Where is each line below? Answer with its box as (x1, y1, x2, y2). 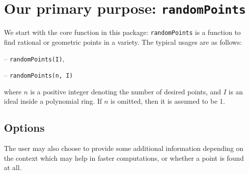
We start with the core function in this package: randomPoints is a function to (4, 27, 241, 37)
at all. (4, 162, 22, 173)
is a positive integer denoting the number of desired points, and (30, 86, 221, 96)
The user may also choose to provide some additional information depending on (4, 143, 244, 153)
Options (4, 120, 45, 135)
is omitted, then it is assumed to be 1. (111, 96, 225, 106)
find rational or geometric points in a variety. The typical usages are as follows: (4, 36, 242, 47)
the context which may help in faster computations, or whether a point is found (4, 152, 244, 163)
